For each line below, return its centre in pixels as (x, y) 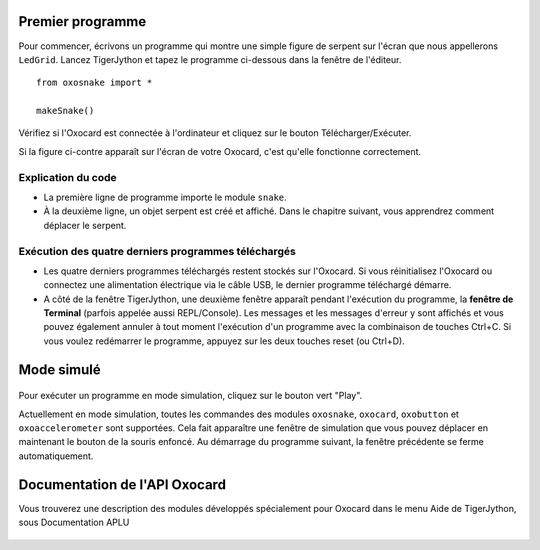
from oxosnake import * (94, 83)
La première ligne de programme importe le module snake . (165, 197)
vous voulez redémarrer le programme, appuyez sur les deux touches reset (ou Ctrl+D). (224, 341)
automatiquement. (56, 456)
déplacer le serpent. (85, 225)
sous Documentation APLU (74, 522)
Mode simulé (60, 369)
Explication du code (67, 177)
